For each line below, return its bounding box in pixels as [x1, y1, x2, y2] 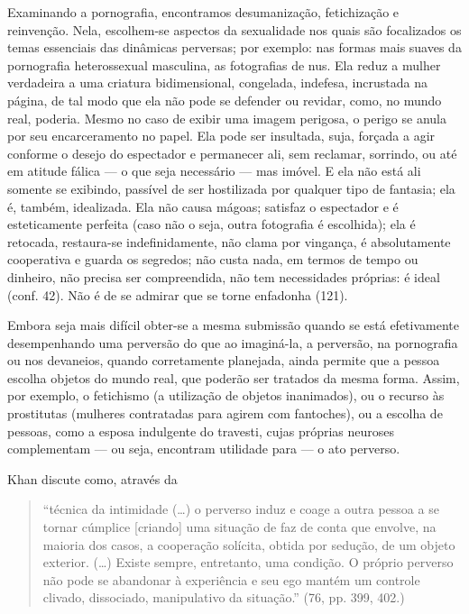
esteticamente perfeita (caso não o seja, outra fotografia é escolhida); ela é [7, 215, 416, 234]
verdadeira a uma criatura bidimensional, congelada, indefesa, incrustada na [7, 73, 428, 92]
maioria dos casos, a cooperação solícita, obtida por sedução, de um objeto [42, 535, 455, 554]
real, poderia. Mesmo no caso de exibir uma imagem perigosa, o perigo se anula [7, 108, 446, 127]
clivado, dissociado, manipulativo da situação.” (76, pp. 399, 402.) [42, 588, 405, 607]
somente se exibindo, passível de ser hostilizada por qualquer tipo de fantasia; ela [7, 179, 455, 197]
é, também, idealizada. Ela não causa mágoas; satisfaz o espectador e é [7, 197, 399, 215]
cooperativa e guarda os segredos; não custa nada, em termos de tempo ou [7, 250, 418, 269]
